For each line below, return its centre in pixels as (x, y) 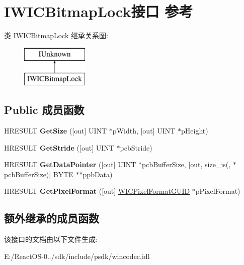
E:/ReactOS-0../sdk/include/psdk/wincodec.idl (77, 256)
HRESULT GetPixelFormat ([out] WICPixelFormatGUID (97, 191)
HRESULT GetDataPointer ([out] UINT (70, 164)
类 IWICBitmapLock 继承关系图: (56, 35)
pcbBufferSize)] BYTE (39, 174)
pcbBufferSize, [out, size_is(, (186, 164)
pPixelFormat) (218, 191)
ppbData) (98, 174)
